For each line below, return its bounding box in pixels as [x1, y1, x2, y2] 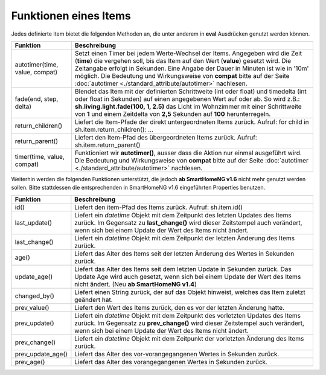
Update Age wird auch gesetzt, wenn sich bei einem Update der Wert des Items [74, 272, 301, 281]
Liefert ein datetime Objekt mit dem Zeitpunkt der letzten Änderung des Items [74, 234, 295, 242]
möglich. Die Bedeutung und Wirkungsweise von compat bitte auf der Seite [74, 71, 290, 80]
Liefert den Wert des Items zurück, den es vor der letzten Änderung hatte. [74, 303, 285, 312]
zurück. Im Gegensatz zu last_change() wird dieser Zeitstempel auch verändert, [74, 218, 302, 226]
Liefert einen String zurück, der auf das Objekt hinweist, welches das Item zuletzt [74, 287, 305, 296]
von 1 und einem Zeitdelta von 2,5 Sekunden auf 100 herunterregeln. [74, 109, 271, 118]
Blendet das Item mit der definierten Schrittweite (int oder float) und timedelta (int [74, 87, 307, 95]
